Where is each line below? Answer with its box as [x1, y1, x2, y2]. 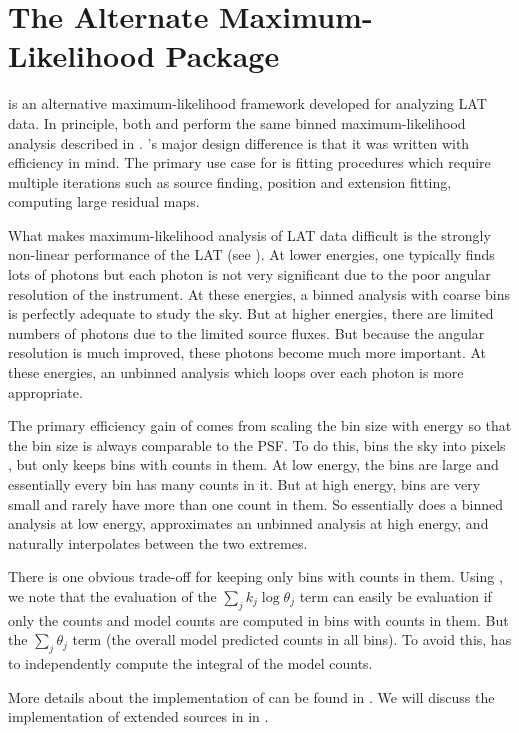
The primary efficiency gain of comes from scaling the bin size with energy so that [8, 415, 512, 436]
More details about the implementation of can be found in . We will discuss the [8, 686, 495, 707]
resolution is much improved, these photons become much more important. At [8, 342, 486, 363]
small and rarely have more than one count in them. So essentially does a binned [8, 493, 504, 514]
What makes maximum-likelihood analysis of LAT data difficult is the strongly [8, 224, 491, 245]
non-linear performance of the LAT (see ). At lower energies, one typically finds [8, 244, 495, 265]
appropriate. [8, 381, 83, 402]
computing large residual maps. [8, 191, 200, 212]
